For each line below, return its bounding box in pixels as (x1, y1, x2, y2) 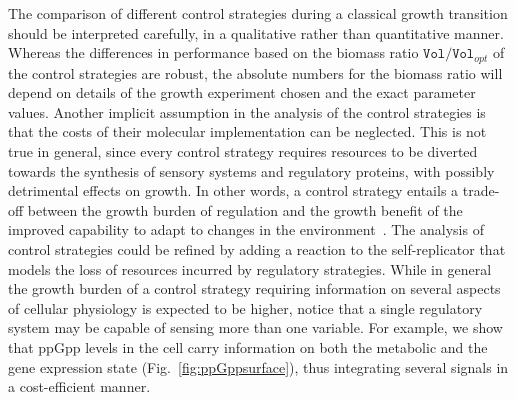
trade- (462, 180, 500, 201)
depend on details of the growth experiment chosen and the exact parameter (8, 82, 476, 103)
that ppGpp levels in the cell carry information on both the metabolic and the (8, 336, 488, 357)
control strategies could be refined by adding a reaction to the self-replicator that (8, 238, 506, 259)
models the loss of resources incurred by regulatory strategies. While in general (8, 258, 492, 279)
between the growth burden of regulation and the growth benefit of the (27, 199, 463, 220)
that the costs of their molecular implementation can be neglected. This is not (8, 121, 487, 142)
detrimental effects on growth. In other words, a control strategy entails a (8, 180, 459, 201)
